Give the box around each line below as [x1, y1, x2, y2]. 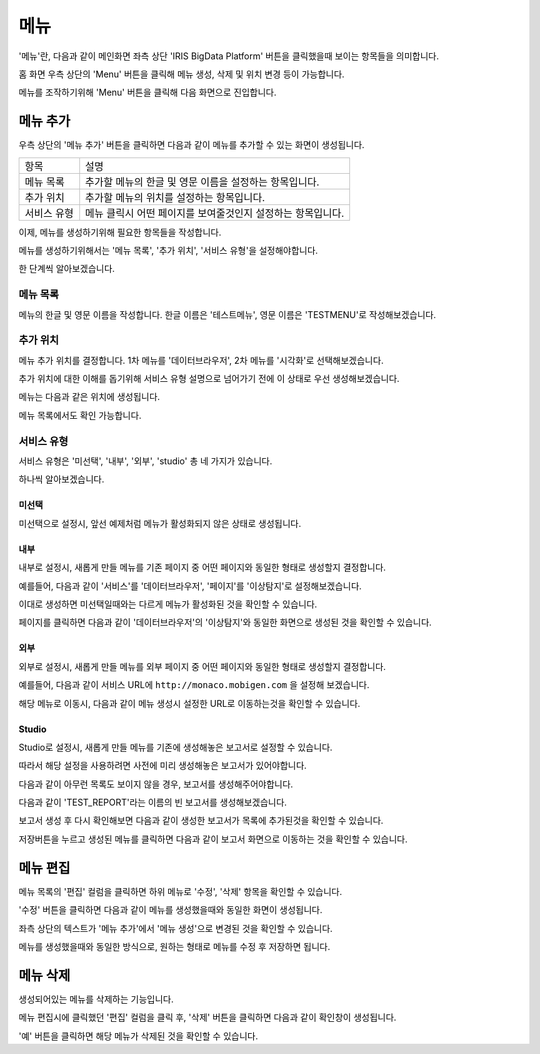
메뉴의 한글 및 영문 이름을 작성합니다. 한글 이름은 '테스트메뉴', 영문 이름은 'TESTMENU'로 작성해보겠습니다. [18, 308, 437, 320]
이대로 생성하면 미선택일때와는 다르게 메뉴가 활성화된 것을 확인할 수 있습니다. [18, 598, 318, 610]
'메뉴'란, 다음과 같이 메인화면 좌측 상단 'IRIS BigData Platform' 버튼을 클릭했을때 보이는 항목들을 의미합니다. [18, 50, 440, 62]
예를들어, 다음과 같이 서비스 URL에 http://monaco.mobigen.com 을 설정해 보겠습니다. [18, 679, 370, 691]
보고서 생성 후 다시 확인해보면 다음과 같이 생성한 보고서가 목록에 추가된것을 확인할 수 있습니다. [18, 815, 384, 827]
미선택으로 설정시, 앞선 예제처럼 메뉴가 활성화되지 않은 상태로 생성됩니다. [18, 517, 302, 529]
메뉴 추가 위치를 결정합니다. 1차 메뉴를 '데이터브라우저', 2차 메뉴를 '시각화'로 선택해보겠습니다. [18, 354, 384, 366]
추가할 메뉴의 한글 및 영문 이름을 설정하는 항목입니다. [85, 175, 320, 189]
